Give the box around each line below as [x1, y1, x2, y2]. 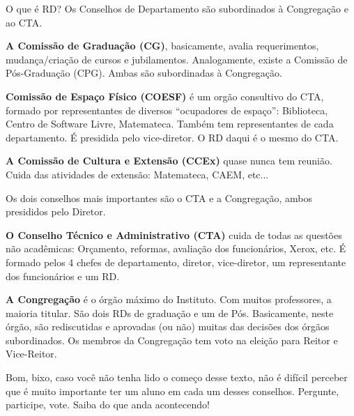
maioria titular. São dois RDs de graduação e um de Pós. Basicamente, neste [6, 305, 334, 320]
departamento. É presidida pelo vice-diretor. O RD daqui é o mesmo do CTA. [6, 130, 339, 144]
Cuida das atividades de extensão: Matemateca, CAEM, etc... [6, 167, 269, 181]
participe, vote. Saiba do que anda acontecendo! [6, 397, 210, 412]
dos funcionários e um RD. [6, 268, 120, 283]
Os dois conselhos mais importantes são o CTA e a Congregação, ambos [6, 190, 313, 205]
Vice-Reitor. [6, 346, 57, 361]
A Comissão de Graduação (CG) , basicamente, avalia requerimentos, [6, 38, 319, 53]
